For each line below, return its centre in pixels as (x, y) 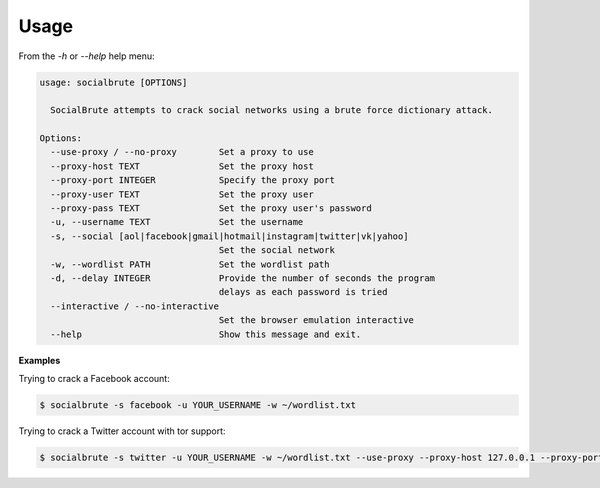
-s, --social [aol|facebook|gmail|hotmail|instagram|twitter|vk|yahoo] (229, 236)
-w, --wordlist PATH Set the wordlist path (190, 264)
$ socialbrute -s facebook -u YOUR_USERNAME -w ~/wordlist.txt (198, 404)
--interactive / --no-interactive (135, 306)
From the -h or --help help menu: (86, 56)
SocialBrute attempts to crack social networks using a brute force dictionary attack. (272, 110)
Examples (39, 360)
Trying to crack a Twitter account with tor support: (122, 431)
